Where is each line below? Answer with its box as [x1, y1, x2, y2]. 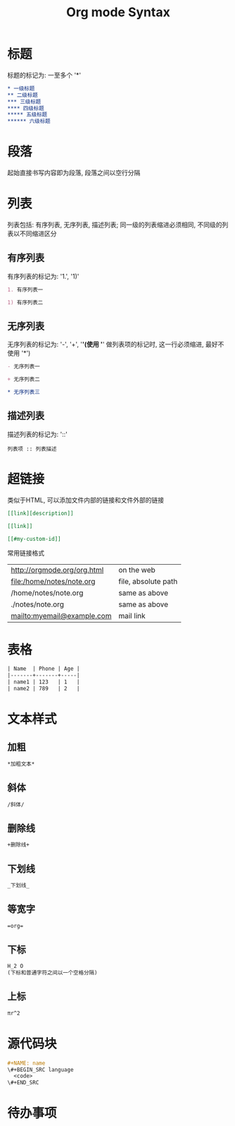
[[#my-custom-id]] [7, 535, 61, 542]
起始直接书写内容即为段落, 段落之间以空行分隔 [7, 169, 141, 177]
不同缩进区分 [19, 229, 57, 238]
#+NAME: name [7, 1060, 46, 1067]
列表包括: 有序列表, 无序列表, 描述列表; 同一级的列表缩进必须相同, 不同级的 [7, 220, 223, 229]
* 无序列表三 [7, 389, 40, 396]
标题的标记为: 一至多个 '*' [7, 71, 82, 79]
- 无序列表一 [7, 363, 40, 371]
